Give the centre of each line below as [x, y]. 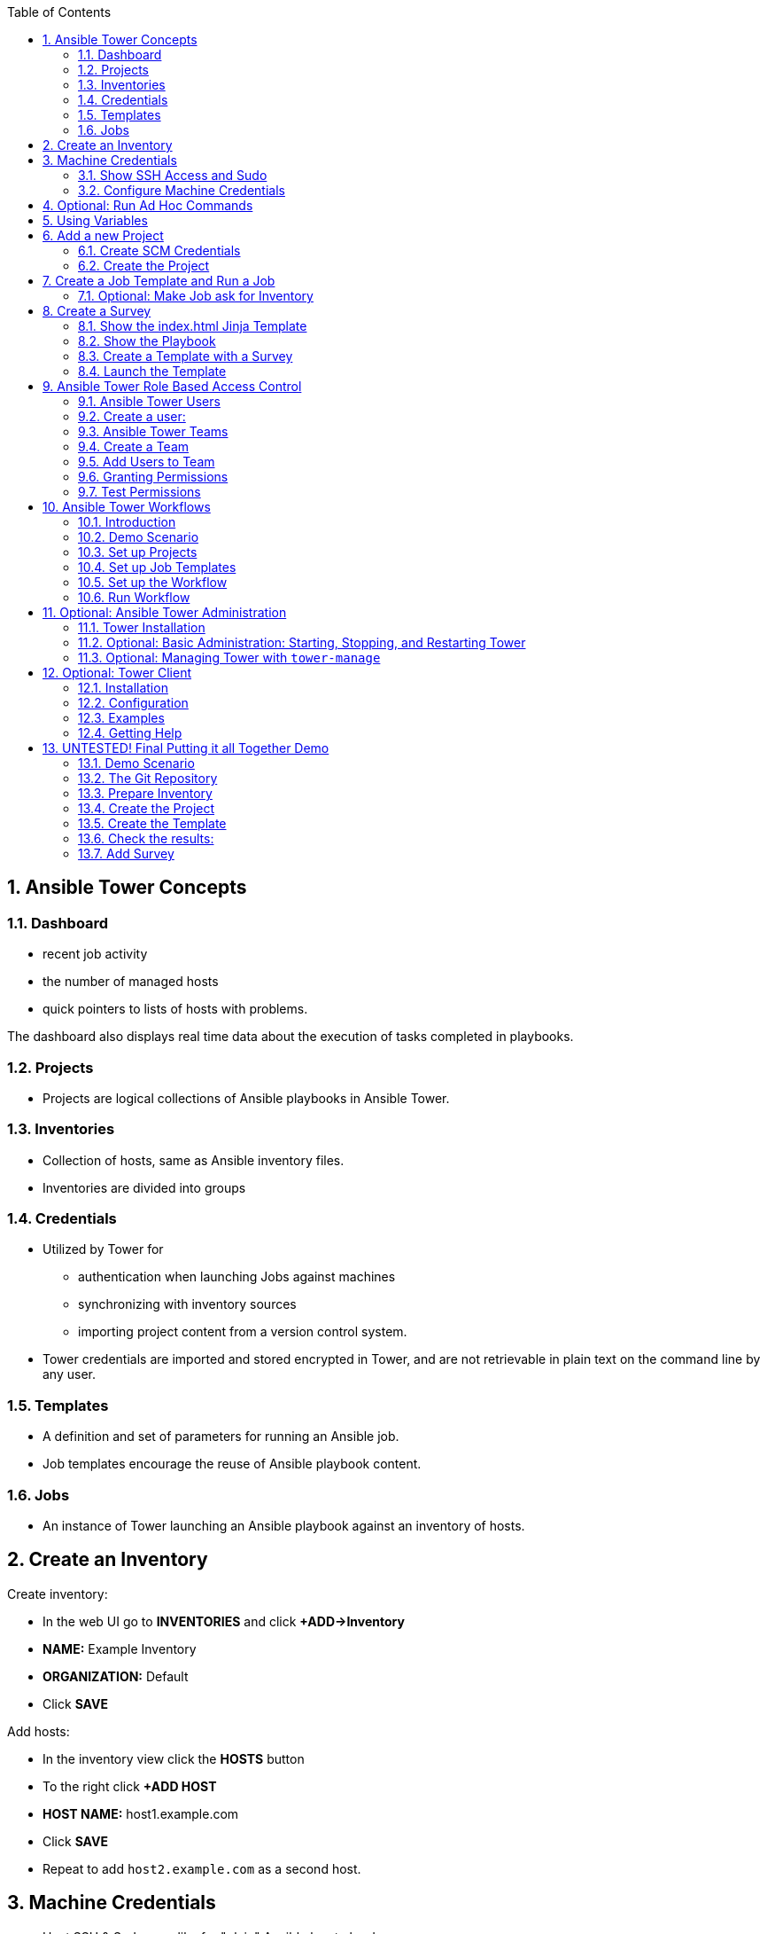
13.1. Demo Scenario [136, 763]
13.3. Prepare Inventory [145, 793]
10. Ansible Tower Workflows [127, 507]
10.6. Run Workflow [134, 597]
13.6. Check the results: [146, 838]
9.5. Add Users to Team [147, 462]
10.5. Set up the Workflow [153, 582]
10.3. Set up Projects [138, 552]
